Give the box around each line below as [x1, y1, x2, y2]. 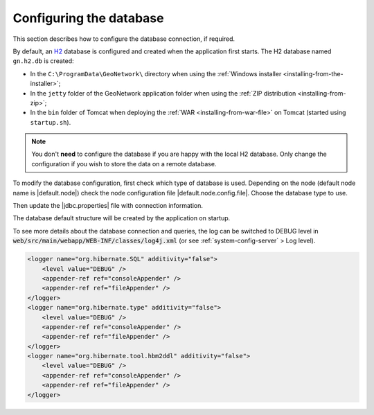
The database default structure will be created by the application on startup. [12, 214, 231, 222]
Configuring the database [12, 10, 164, 26]
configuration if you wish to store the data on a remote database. [31, 159, 217, 168]
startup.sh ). [30, 118, 71, 126]
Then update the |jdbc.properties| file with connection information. [12, 202, 204, 210]
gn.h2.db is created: [12, 57, 74, 65]
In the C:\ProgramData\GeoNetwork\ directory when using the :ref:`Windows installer [30, 69, 282, 78]
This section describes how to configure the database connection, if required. [12, 35, 235, 43]
